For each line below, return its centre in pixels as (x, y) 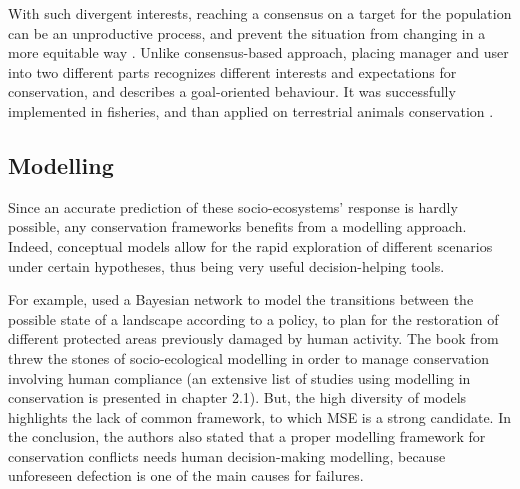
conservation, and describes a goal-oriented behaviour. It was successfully (232, 91)
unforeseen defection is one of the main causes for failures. (186, 475)
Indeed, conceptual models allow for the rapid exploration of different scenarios (250, 245)
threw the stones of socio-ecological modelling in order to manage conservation (249, 357)
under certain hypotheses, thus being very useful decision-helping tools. (226, 265)
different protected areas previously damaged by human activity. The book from (253, 338)
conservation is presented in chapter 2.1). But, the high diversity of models (237, 397)
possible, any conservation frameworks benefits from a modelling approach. (237, 226)
